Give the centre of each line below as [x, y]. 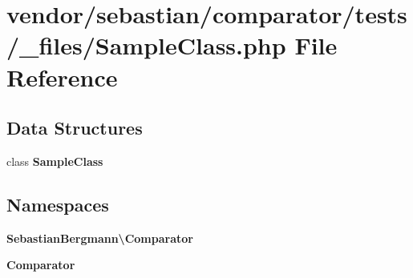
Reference [62, 77]
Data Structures [75, 128]
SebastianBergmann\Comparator [100, 238]
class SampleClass [55, 161]
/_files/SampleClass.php [146, 45]
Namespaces [58, 204]
